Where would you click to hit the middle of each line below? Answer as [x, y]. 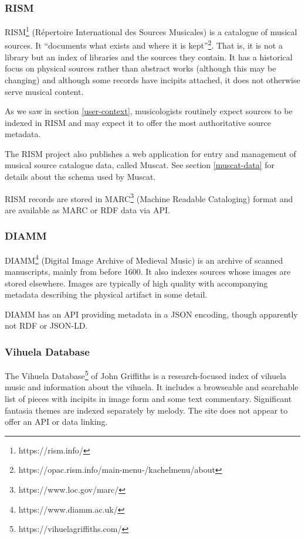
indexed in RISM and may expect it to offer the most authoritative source [138, 122]
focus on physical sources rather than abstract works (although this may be [140, 68]
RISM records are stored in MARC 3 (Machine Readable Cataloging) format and [149, 197]
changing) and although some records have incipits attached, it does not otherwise [152, 79]
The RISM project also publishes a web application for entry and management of [150, 153]
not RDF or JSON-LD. [46, 325]
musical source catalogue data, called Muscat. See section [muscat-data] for [140, 165]
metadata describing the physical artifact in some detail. [106, 294]
